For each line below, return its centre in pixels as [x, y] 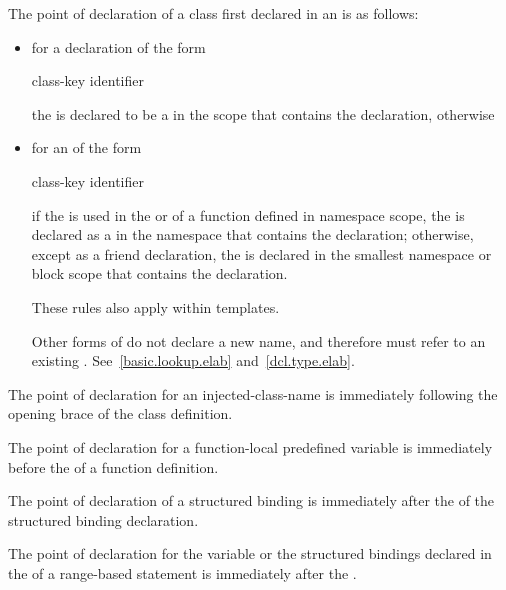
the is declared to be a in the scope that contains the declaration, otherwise [263, 113]
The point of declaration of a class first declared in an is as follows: [213, 13]
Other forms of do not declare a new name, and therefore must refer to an [258, 340]
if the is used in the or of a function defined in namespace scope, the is [248, 214]
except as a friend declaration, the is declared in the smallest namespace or [261, 253]
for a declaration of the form [118, 46]
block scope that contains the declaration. [159, 273]
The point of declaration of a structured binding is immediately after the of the [251, 500]
